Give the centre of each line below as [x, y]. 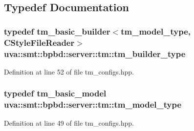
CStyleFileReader [39, 42]
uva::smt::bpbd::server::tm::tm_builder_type [95, 53]
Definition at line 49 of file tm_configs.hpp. [69, 122]
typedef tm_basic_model [55, 93]
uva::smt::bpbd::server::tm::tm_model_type [93, 104]
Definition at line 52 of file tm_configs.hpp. [69, 71]
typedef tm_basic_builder [57, 31]
